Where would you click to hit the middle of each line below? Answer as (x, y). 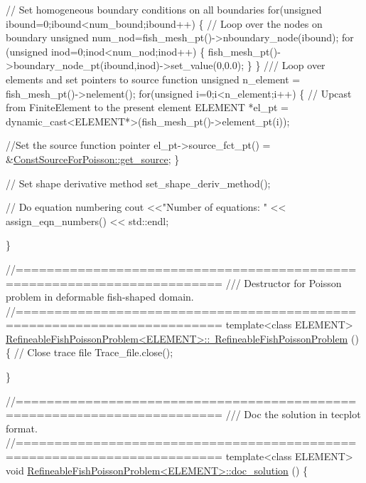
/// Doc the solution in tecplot (293, 414)
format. (22, 428)
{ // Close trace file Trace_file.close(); (90, 352)
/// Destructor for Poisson (284, 282)
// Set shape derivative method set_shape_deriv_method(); (138, 183)
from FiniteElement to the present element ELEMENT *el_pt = (147, 107)
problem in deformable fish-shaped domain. (100, 297)
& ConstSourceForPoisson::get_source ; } (93, 159)
